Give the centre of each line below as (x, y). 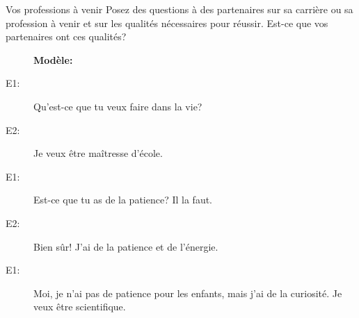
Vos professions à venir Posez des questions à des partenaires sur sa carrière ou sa (179, 9)
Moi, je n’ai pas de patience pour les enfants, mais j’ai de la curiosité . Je (188, 293)
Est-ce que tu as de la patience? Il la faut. (123, 200)
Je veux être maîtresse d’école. (98, 153)
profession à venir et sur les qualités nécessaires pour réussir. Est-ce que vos (167, 23)
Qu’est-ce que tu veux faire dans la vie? (118, 106)
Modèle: (53, 59)
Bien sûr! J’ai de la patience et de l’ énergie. (126, 246)
